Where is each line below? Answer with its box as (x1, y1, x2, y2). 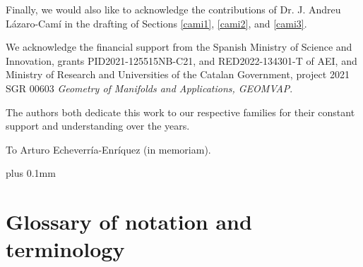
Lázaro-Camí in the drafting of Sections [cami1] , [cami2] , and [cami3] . (6, 15, 307, 30)
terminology (6, 235, 125, 263)
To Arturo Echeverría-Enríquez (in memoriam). (6, 142, 211, 156)
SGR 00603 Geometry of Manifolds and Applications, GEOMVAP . (6, 80, 293, 95)
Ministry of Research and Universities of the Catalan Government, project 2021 (6, 67, 350, 82)
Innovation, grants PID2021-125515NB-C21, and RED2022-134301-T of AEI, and (6, 53, 357, 68)
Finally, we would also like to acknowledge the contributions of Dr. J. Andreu (6, 2, 341, 16)
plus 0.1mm (6, 166, 56, 180)
